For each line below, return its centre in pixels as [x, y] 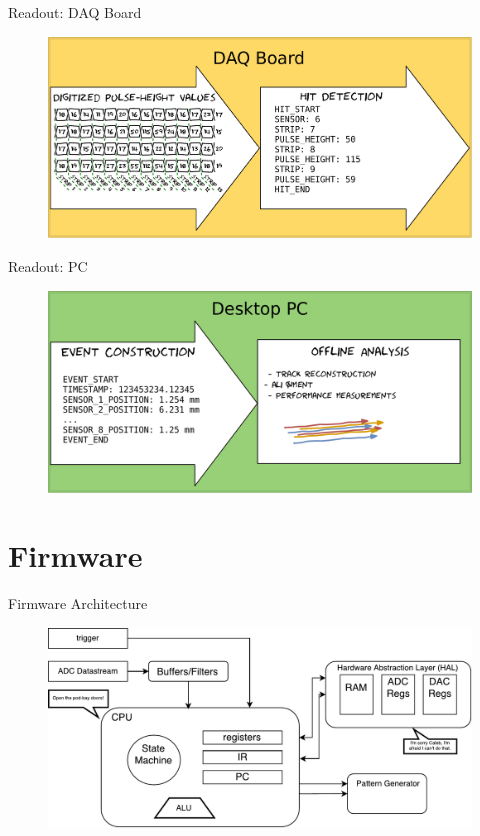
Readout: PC [48, 266]
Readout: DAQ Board [75, 12]
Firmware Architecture [78, 603]
